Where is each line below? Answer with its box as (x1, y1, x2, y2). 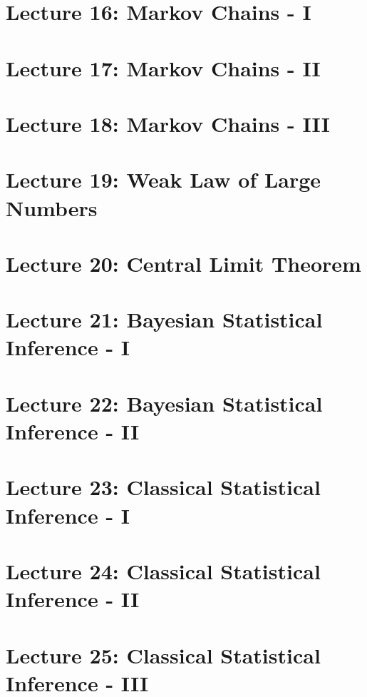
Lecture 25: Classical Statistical (6, 640, 321, 669)
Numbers (6, 193, 98, 222)
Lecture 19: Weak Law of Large (6, 165, 321, 194)
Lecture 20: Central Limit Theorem (6, 248, 361, 278)
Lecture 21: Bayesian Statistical (6, 305, 323, 334)
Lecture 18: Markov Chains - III (6, 108, 330, 138)
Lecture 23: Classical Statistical (6, 472, 321, 502)
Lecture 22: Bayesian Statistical (6, 388, 323, 417)
